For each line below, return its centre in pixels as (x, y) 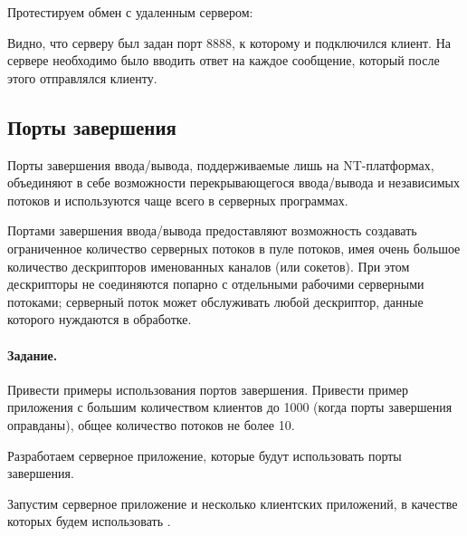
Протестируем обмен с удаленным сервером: (130, 12)
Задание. (33, 354)
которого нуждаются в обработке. (100, 319)
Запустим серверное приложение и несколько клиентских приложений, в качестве (233, 503)
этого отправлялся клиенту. (82, 77)
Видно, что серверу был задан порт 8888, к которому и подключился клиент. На (229, 42)
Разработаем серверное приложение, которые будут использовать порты (205, 455)
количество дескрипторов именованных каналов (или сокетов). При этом (209, 266)
